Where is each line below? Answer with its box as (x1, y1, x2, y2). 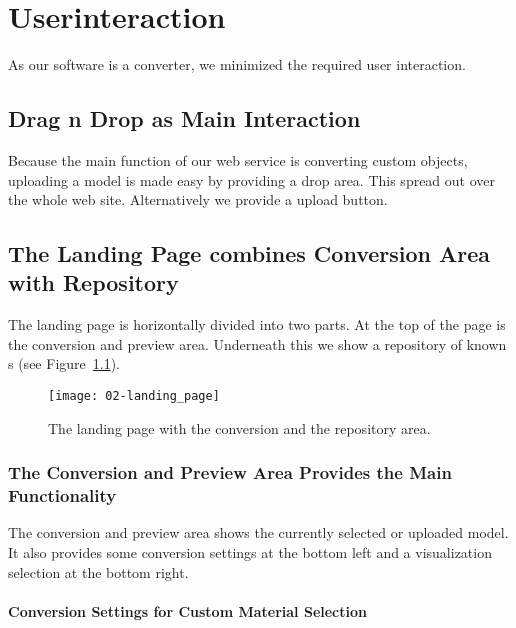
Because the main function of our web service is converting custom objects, (8, 149, 468, 170)
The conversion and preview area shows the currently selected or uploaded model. (8, 522, 509, 543)
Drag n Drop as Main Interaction (8, 103, 361, 134)
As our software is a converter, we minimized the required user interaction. (8, 54, 466, 75)
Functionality (8, 483, 117, 508)
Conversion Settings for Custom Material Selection (8, 600, 367, 621)
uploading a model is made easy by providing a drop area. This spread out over (8, 169, 496, 190)
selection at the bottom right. (8, 561, 189, 582)
